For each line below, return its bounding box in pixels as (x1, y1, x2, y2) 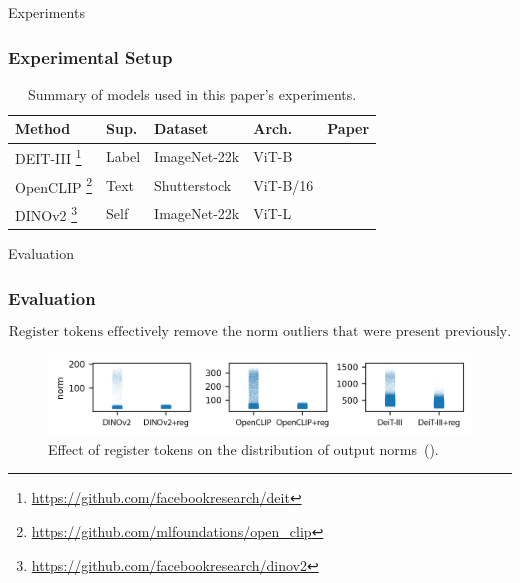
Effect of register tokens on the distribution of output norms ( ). (48, 438, 439, 459)
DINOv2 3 (15, 202, 78, 225)
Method (15, 118, 71, 139)
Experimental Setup (8, 44, 173, 69)
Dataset (154, 118, 209, 139)
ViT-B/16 (253, 174, 314, 195)
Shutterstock (154, 174, 232, 195)
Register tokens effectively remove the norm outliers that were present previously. (8, 324, 512, 339)
